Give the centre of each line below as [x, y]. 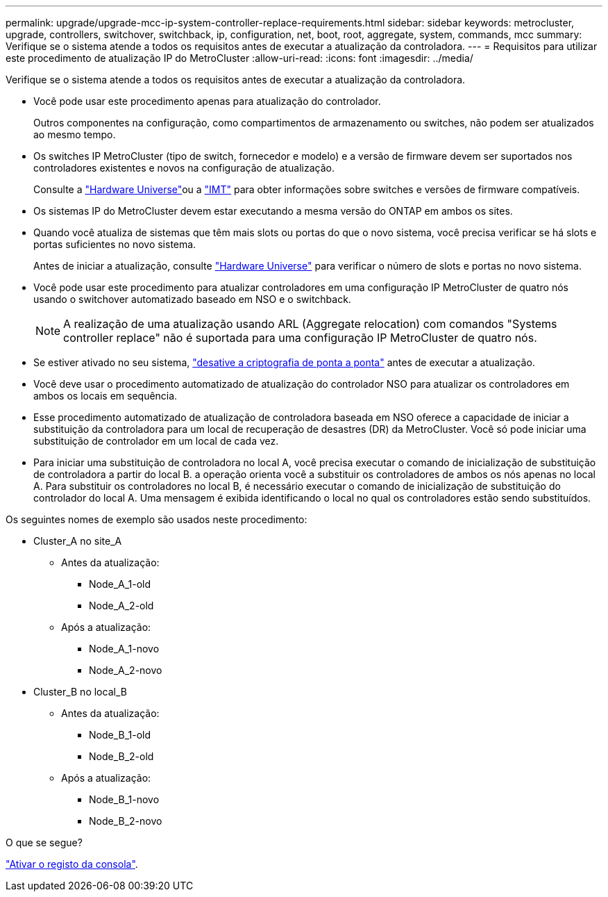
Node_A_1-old [120, 584]
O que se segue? [44, 842]
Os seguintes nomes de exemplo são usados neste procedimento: [157, 519]
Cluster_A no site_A [78, 541]
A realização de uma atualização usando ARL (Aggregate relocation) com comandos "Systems [310, 324]
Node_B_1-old [120, 735]
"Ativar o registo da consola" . [72, 864]
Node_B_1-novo [124, 799]
